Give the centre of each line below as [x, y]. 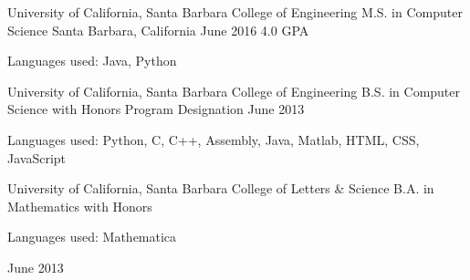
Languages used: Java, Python [92, 61]
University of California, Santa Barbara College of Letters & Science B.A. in [221, 188]
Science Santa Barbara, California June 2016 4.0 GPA [158, 30]
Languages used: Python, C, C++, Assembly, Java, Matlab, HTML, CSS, [214, 139]
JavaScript [37, 157]
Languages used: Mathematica [92, 237]
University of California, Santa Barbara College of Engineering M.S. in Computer [235, 12]
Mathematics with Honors [80, 206]
